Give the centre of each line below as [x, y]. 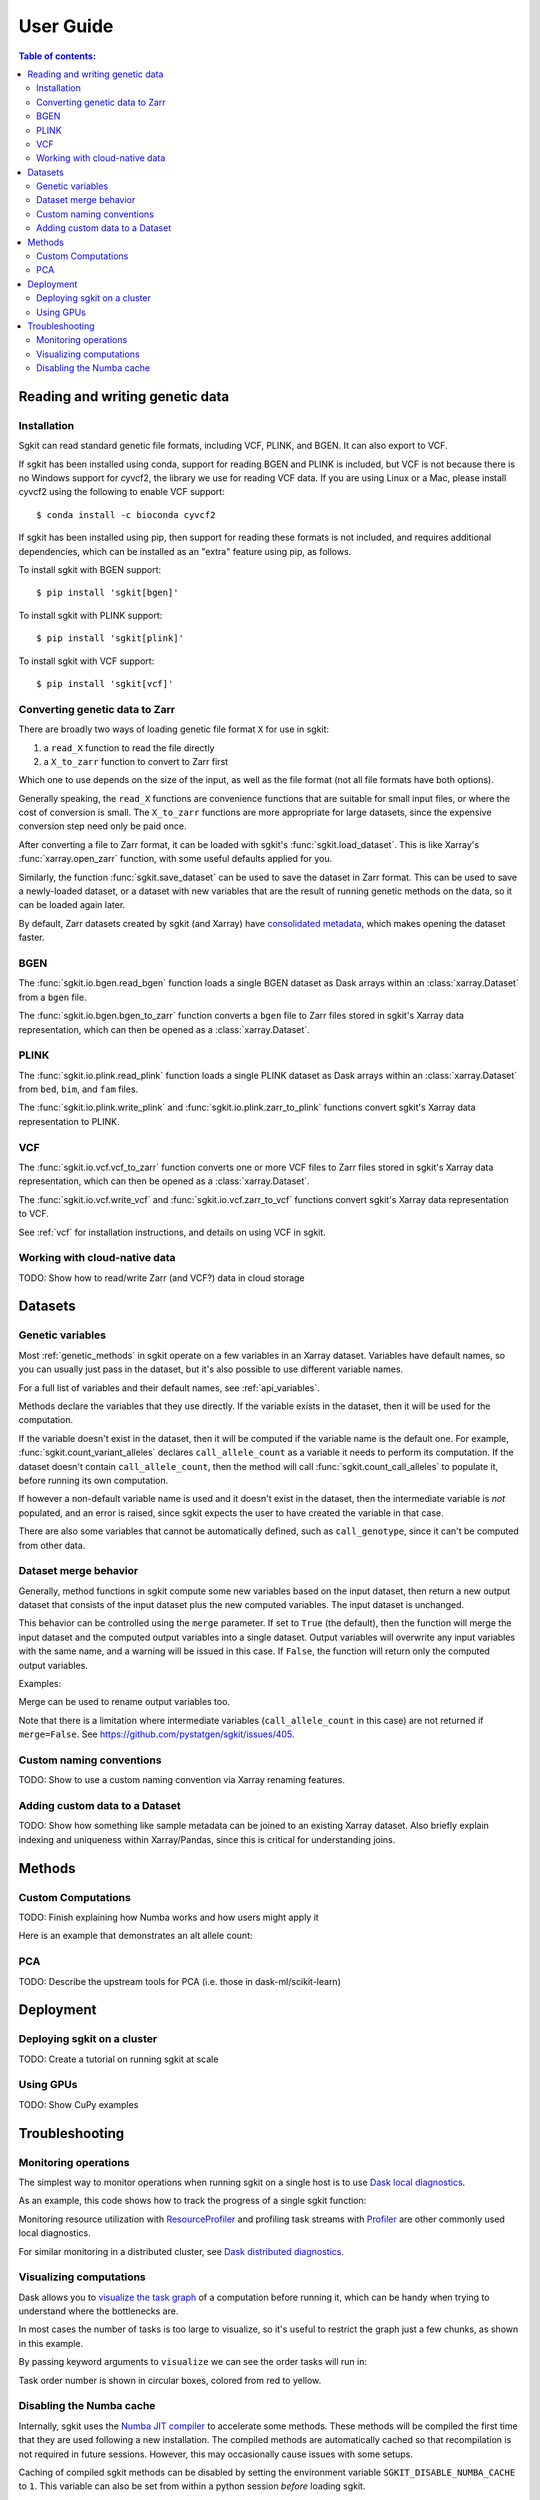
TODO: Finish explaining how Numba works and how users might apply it [168, 1917]
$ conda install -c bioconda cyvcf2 [126, 514]
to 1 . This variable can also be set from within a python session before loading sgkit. [192, 2486]
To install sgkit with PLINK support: [90, 615]
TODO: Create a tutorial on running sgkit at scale [118, 2059]
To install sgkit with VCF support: [86, 661]
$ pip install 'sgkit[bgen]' [107, 593]
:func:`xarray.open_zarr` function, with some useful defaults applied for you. [175, 859]
